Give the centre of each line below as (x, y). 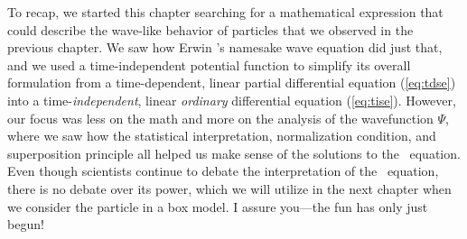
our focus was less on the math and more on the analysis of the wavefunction (220, 118)
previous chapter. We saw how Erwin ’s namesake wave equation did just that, (225, 47)
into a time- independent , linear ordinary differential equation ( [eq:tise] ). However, (232, 100)
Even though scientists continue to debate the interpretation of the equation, (223, 171)
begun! (26, 224)
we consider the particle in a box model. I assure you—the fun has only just (218, 206)
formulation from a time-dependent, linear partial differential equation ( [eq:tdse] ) (232, 83)
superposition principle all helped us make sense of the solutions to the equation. (234, 153)
